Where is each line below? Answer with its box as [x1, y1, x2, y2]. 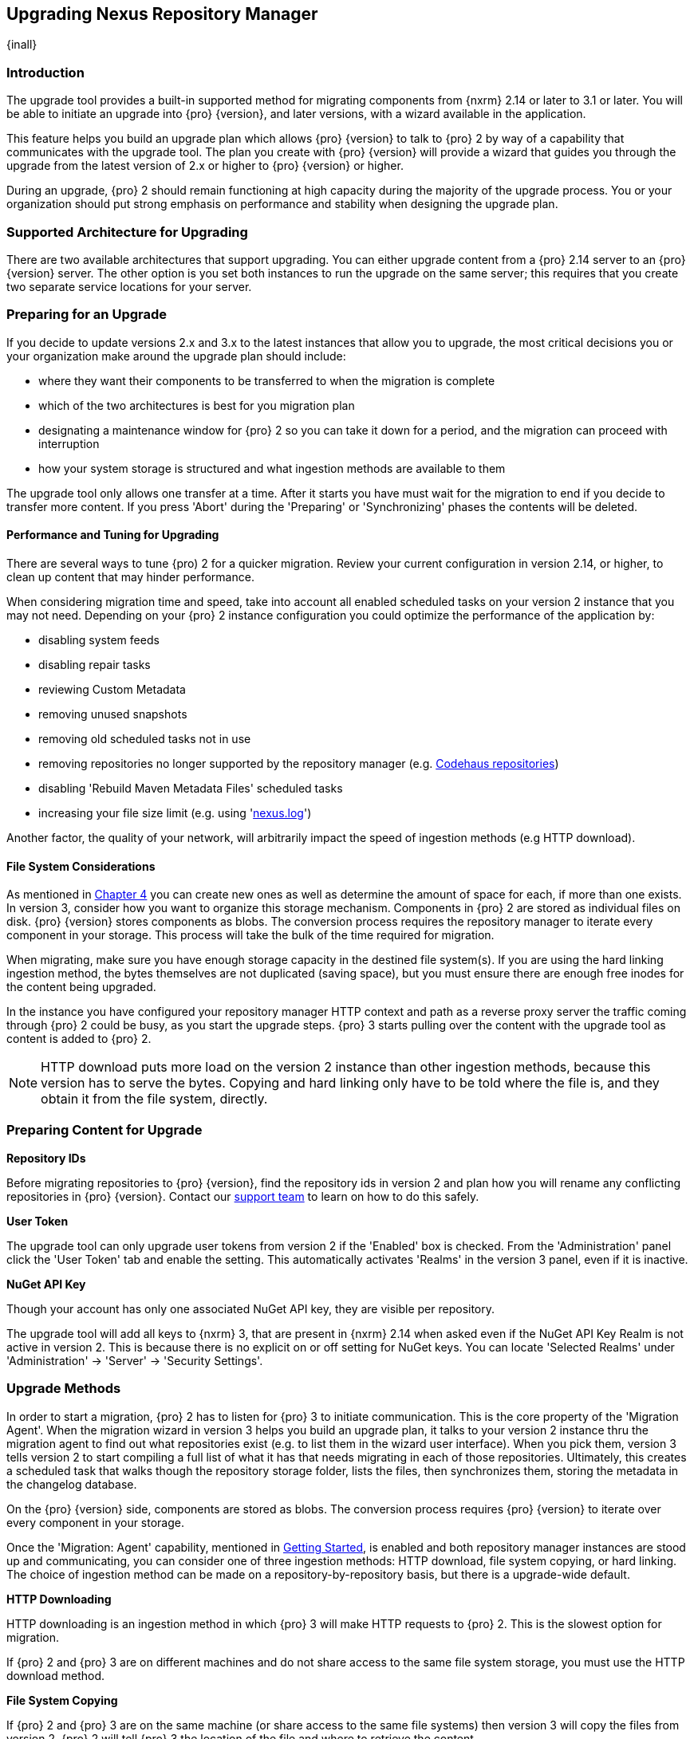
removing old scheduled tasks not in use [38, 731, 251, 746]
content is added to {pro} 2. [6, 1032, 152, 1046]
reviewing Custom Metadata [38, 682, 186, 696]
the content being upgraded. [6, 980, 156, 994]
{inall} [6, 37, 37, 52]
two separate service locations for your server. [6, 279, 252, 293]
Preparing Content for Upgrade [6, 1122, 203, 1139]
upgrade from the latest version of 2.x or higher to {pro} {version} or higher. [6, 159, 404, 173]
